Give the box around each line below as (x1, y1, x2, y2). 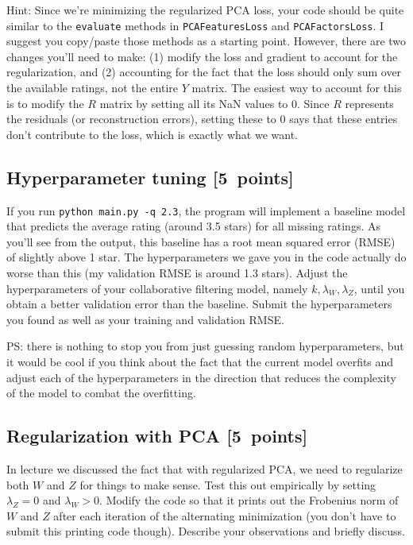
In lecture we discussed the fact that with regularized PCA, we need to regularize (6, 461, 403, 477)
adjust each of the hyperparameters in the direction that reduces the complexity (6, 369, 396, 385)
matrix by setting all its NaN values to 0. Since (99, 95, 330, 111)
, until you (353, 280, 405, 296)
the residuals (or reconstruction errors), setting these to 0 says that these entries (6, 110, 398, 127)
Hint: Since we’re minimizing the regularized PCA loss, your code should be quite (6, 2, 404, 17)
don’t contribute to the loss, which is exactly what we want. (6, 126, 298, 142)
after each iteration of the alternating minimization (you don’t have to (53, 507, 396, 524)
